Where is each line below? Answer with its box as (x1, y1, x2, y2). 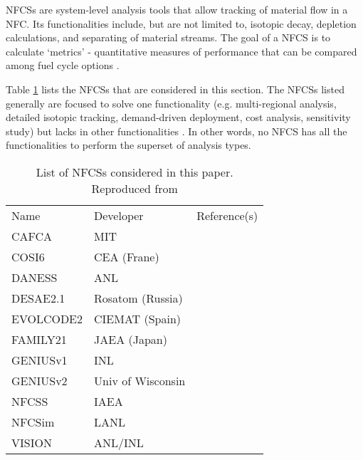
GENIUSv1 (11, 351, 68, 368)
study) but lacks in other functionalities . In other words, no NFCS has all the (6, 123, 347, 138)
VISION (11, 434, 52, 451)
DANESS (11, 268, 58, 286)
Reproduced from (91, 179, 178, 197)
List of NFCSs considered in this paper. (36, 163, 233, 180)
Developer (94, 207, 144, 224)
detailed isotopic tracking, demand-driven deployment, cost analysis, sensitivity (6, 110, 351, 125)
